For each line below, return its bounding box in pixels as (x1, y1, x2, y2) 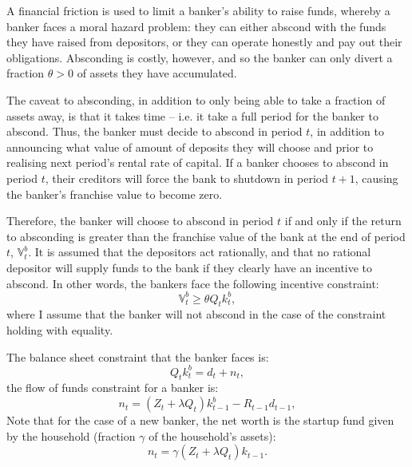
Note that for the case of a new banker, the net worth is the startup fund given (6, 412, 394, 429)
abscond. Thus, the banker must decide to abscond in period (6, 123, 303, 140)
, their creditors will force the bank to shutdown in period (45, 169, 328, 186)
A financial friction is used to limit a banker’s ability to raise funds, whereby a (6, 2, 390, 18)
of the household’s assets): (149, 427, 276, 444)
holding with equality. (6, 321, 113, 338)
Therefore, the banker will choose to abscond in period (6, 212, 274, 229)
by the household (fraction (6, 427, 136, 444)
